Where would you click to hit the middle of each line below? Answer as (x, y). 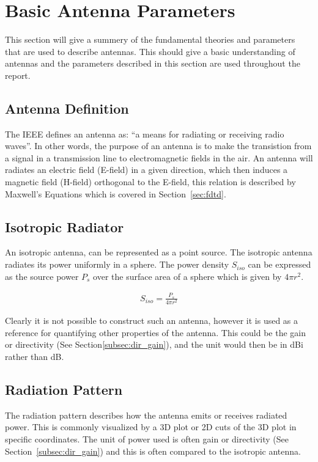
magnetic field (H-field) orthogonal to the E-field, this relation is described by (150, 182)
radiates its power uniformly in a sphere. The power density (117, 264)
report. (18, 75)
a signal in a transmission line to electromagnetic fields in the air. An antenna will (159, 157)
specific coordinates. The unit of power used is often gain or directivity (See (147, 438)
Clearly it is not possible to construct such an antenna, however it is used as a (152, 321)
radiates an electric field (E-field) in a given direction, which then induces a (146, 170)
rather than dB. (35, 356)
